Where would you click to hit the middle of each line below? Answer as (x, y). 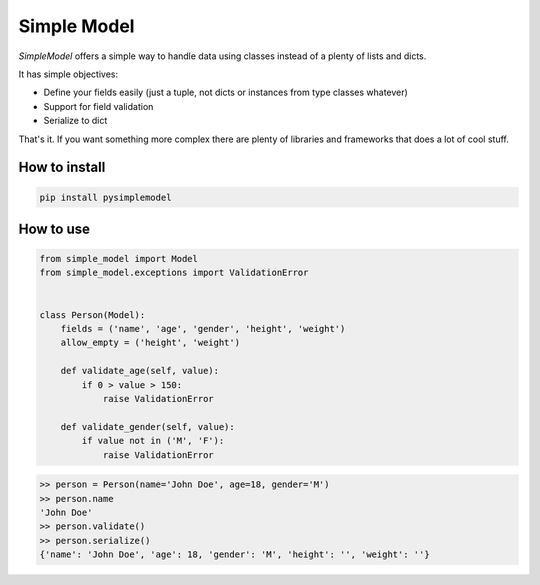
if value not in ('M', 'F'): (153, 441)
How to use (54, 228)
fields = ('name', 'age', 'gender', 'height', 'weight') (203, 329)
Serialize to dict (75, 121)
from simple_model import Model (119, 259)
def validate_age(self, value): (140, 371)
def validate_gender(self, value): (147, 426)
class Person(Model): (92, 314)
